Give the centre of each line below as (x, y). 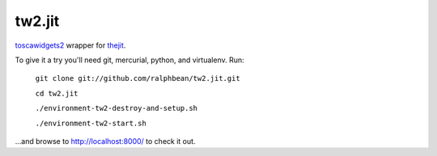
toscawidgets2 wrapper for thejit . (70, 45)
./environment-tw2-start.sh (91, 123)
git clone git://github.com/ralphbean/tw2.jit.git (138, 78)
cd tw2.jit (57, 93)
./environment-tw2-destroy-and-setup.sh (117, 108)
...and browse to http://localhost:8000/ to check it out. (105, 141)
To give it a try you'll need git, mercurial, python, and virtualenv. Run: (129, 60)
